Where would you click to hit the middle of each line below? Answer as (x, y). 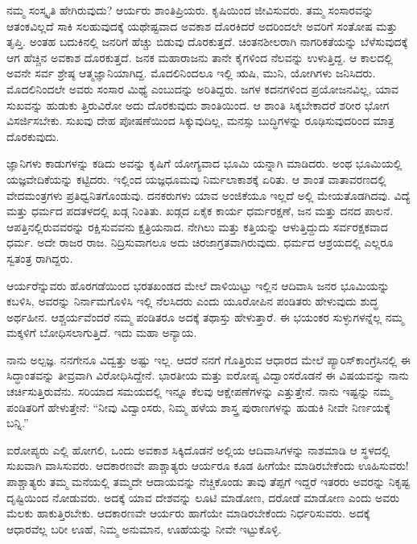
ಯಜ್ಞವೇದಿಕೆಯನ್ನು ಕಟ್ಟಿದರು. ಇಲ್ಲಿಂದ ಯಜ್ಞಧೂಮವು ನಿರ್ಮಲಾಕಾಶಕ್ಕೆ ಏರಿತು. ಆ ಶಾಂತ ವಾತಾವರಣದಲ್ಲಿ (196, 179)
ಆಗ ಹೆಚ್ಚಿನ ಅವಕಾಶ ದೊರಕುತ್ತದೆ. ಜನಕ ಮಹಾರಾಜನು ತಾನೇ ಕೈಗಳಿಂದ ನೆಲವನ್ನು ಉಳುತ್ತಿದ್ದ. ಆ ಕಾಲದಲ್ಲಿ (200, 57)
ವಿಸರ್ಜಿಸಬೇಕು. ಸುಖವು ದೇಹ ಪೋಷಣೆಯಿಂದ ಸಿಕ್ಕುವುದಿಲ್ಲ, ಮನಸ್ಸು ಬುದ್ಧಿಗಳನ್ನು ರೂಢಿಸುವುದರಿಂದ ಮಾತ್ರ (200, 120)
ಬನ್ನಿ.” (18, 423)
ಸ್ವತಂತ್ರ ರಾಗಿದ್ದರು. (40, 257)
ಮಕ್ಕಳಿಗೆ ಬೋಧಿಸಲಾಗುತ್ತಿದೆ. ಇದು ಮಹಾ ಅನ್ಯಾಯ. (102, 332)
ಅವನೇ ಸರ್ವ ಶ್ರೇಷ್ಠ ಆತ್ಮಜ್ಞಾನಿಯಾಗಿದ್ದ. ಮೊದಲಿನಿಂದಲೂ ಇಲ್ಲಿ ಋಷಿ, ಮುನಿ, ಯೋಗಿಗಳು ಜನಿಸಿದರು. (191, 73)
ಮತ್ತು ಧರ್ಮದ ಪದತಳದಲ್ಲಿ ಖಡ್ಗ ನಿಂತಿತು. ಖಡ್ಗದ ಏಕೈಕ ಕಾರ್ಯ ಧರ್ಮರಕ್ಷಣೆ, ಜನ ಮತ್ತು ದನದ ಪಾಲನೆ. (200, 211)
